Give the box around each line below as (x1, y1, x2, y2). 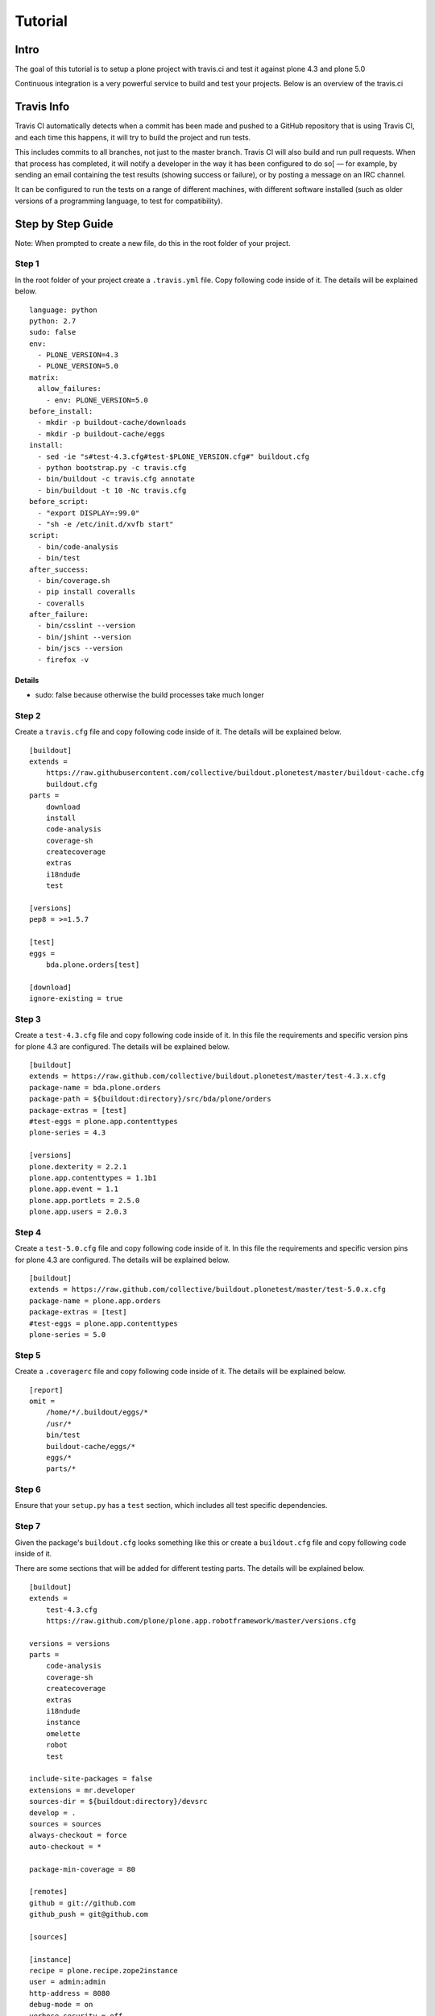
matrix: (29, 373, 60, 382)
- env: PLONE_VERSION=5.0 (45, 395, 149, 405)
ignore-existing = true (29, 994, 123, 1003)
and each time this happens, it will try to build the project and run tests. (14, 132, 251, 142)
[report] (29, 1385, 64, 1394)
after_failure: (29, 610, 89, 619)
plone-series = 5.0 (29, 1331, 106, 1339)
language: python (29, 305, 97, 314)
